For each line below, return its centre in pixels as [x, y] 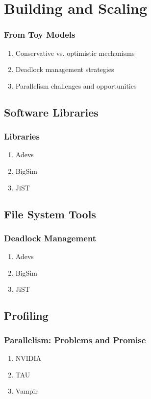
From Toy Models [40, 35]
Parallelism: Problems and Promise [75, 340]
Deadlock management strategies [65, 69]
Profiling [26, 316]
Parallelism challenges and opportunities [76, 85]
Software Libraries [51, 112]
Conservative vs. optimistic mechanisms [75, 53]
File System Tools [50, 214]
